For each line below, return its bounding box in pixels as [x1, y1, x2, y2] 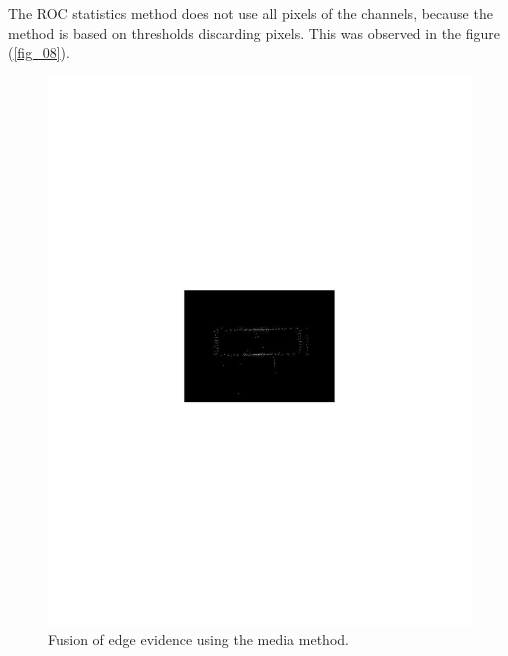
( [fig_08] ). [8, 42, 70, 63]
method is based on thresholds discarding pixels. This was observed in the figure [8, 22, 501, 43]
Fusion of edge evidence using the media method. [48, 629, 349, 650]
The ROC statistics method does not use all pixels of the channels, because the [8, 3, 493, 23]
